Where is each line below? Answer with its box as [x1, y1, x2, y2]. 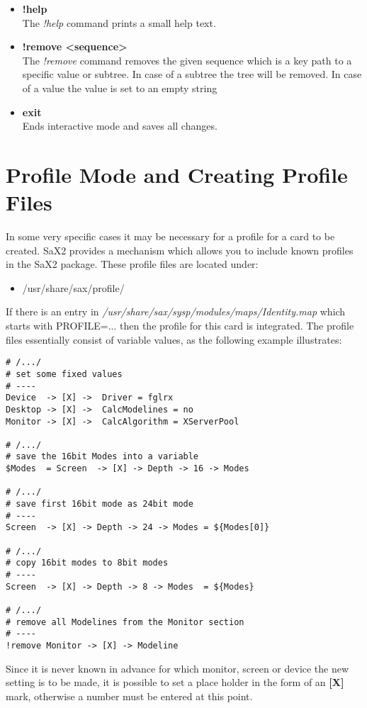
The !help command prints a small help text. [22, 15, 216, 30]
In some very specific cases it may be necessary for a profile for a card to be [6, 229, 335, 244]
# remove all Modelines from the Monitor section [6, 617, 244, 627]
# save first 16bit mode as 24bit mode [6, 499, 193, 510]
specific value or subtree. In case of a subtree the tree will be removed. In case [22, 67, 362, 82]
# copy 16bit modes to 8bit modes [6, 558, 169, 568]
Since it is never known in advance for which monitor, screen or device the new [6, 661, 349, 675]
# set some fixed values [6, 369, 123, 379]
